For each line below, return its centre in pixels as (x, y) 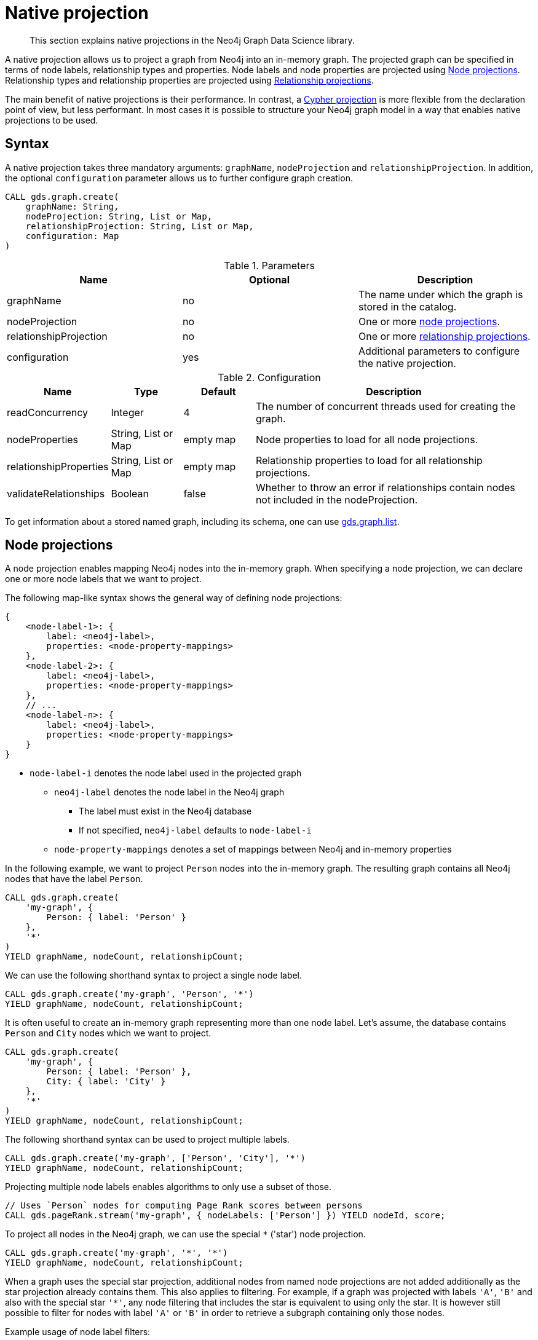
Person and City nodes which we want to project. (108, 1033)
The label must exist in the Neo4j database (165, 811)
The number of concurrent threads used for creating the (386, 406)
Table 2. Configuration (269, 377)
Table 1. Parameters (269, 265)
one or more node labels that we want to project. (103, 579)
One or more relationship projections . (444, 336)
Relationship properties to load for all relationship (369, 460)
